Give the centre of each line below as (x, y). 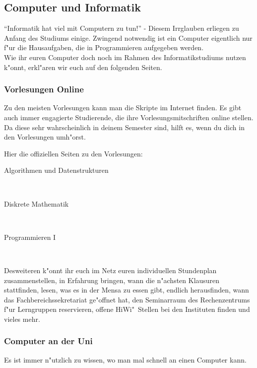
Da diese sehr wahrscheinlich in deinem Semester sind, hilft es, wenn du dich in (124, 127)
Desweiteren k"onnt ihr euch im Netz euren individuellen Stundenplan (110, 270)
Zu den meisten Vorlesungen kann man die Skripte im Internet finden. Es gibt (123, 108)
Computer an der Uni (48, 341)
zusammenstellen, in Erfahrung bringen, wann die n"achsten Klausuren (112, 280)
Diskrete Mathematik (36, 203)
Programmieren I (30, 237)
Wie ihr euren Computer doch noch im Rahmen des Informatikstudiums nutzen (125, 57)
